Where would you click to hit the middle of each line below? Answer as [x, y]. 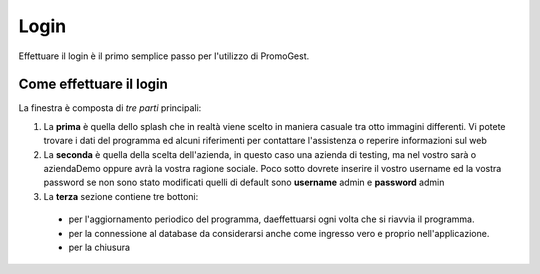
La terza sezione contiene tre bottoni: [121, 196]
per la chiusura [99, 247]
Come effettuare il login [93, 84]
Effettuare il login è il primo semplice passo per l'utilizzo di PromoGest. [164, 56]
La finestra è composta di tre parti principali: [110, 108]
